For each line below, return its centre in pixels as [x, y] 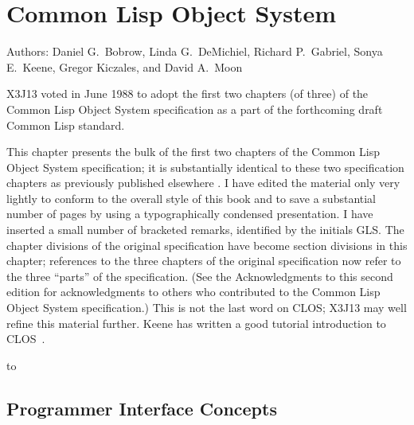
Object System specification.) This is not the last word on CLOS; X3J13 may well [207, 308]
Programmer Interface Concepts [142, 408]
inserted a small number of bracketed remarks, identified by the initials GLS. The [205, 230]
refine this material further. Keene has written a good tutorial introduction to [196, 323]
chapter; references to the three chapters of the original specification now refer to [204, 261]
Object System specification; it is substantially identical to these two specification [205, 167]
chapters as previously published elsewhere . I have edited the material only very [203, 183]
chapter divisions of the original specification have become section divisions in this [207, 245]
